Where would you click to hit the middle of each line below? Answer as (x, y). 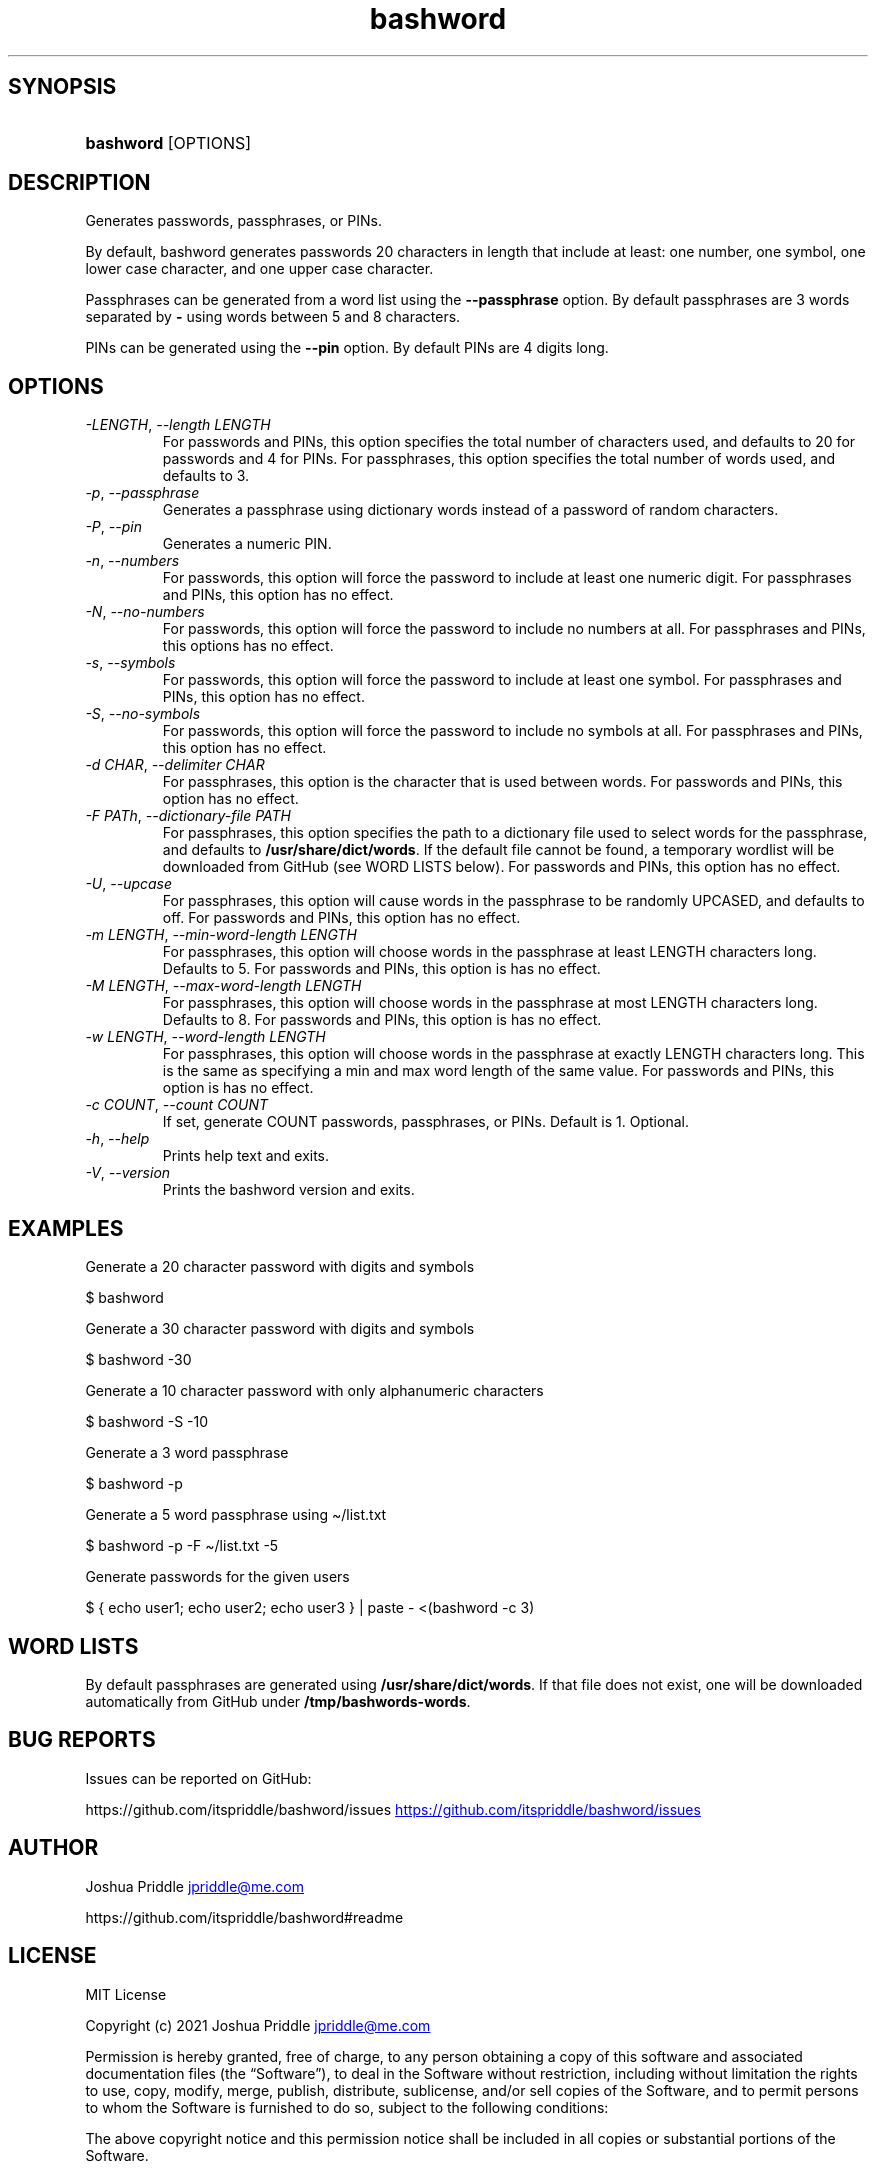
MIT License (126, 1994)
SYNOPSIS (62, 87)
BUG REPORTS (82, 1740)
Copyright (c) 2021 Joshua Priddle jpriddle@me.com (258, 2025)
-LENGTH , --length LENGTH (178, 425)
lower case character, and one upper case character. (259, 269)
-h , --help (117, 1139)
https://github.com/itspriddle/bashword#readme (244, 1917)
